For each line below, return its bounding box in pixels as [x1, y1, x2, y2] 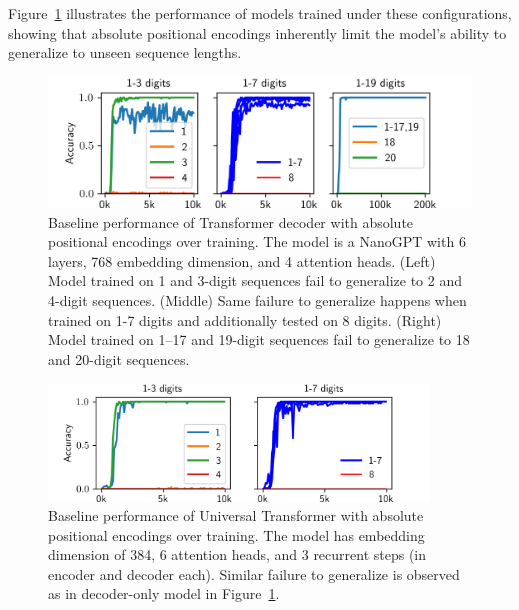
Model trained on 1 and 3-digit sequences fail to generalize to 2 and [48, 270, 463, 291]
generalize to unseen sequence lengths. [8, 42, 242, 63]
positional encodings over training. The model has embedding [48, 524, 425, 545]
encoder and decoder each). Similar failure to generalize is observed [48, 563, 460, 584]
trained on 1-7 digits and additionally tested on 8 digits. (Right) [48, 309, 442, 330]
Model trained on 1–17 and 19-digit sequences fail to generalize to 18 [48, 329, 470, 350]
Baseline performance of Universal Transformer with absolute [48, 505, 424, 526]
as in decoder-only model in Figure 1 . [48, 583, 280, 604]
